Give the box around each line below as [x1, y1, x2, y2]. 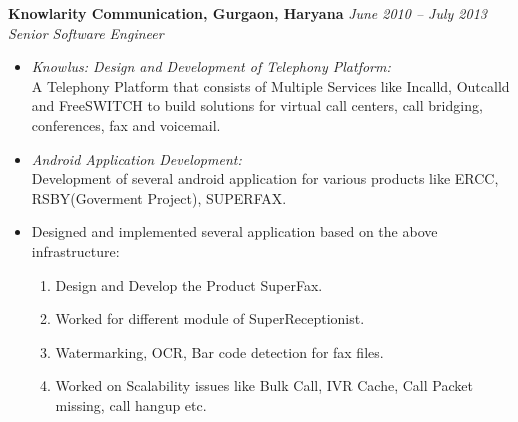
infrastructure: [31, 240, 120, 261]
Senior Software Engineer [8, 22, 164, 43]
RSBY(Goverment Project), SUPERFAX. [31, 187, 287, 208]
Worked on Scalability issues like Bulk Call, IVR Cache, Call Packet [55, 375, 473, 396]
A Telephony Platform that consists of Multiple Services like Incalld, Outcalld [31, 75, 510, 96]
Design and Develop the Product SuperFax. [55, 274, 323, 295]
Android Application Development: [31, 148, 242, 169]
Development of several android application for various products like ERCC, [31, 168, 499, 189]
